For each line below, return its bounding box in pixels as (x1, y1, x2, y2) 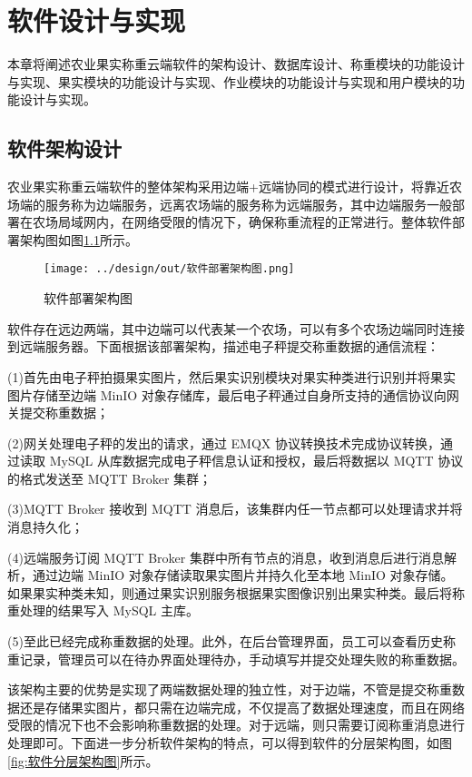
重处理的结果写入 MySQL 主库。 (7, 601, 199, 620)
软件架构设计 (7, 134, 122, 162)
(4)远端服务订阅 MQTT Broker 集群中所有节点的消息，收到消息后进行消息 (7, 547, 444, 566)
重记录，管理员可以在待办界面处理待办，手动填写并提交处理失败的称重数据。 (7, 649, 465, 668)
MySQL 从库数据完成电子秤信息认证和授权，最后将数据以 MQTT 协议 (49, 451, 464, 470)
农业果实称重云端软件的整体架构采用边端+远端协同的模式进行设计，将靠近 (7, 177, 449, 196)
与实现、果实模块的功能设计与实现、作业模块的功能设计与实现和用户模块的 (7, 72, 452, 91)
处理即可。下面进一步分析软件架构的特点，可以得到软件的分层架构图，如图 (7, 733, 452, 752)
